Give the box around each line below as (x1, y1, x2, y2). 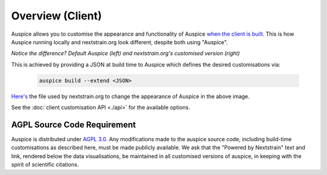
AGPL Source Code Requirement (11, 119, 136, 130)
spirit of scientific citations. (11, 161, 79, 168)
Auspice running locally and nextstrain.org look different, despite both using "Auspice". (11, 38, 228, 45)
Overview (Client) (11, 9, 102, 22)
